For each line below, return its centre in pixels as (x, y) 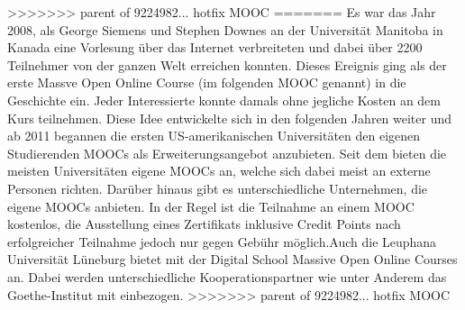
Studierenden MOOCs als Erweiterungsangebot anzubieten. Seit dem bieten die (227, 153)
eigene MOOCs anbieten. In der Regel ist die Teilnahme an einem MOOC (211, 206)
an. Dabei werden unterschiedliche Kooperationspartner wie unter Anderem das (227, 276)
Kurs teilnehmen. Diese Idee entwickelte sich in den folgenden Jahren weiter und (230, 118)
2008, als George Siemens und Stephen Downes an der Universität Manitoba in (225, 29)
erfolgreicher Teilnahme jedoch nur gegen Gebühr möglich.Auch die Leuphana (222, 241)
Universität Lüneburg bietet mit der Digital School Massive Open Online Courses (232, 259)
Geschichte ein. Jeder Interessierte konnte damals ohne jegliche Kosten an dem (224, 100)
